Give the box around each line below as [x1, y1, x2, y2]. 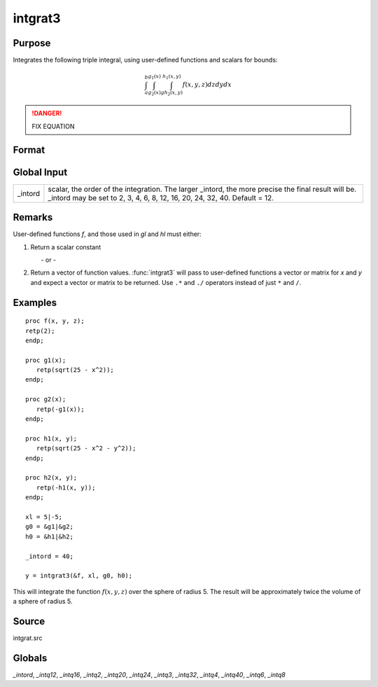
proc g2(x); [25, 396, 66, 403]
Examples [13, 296, 57, 308]
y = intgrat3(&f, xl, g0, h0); [25, 571, 133, 580]
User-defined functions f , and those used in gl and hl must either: [13, 230, 202, 238]
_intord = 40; [25, 552, 73, 560]
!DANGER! [31, 109, 62, 118]
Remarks [13, 211, 53, 223]
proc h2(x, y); [25, 473, 78, 482]
